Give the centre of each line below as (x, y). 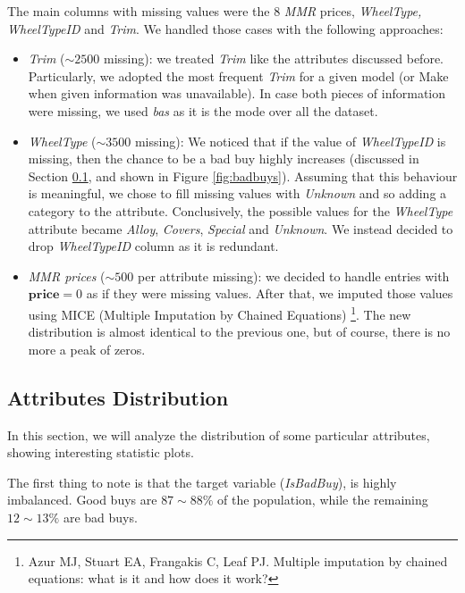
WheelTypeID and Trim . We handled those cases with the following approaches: (225, 28)
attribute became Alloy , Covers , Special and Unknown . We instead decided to (241, 228)
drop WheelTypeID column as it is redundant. (153, 246)
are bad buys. (100, 517)
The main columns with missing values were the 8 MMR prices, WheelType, (215, 11)
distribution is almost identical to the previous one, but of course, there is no (239, 332)
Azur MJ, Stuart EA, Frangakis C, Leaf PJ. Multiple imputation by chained (238, 560)
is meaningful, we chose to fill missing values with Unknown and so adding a (237, 193)
